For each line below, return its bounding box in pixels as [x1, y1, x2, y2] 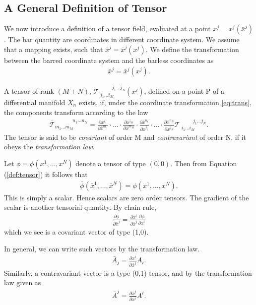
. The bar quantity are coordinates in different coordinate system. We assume [4, 34, 240, 45]
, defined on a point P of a [144, 86, 225, 96]
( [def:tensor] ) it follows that [4, 169, 88, 180]
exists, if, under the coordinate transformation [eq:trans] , [78, 97, 252, 108]
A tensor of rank [4, 86, 54, 96]
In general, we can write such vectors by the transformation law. [4, 243, 200, 253]
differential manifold [4, 97, 65, 108]
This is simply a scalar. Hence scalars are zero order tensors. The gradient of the [4, 192, 249, 202]
